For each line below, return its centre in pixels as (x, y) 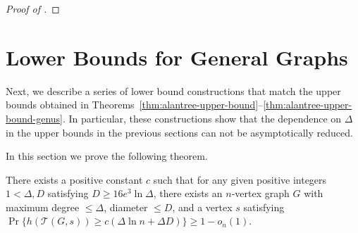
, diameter (126, 207)
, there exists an (188, 193)
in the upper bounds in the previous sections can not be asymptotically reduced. (179, 132)
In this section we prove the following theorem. (107, 156)
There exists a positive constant (74, 179)
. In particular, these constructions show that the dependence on (202, 118)
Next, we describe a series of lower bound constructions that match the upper (173, 90)
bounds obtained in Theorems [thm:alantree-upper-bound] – (135, 105)
